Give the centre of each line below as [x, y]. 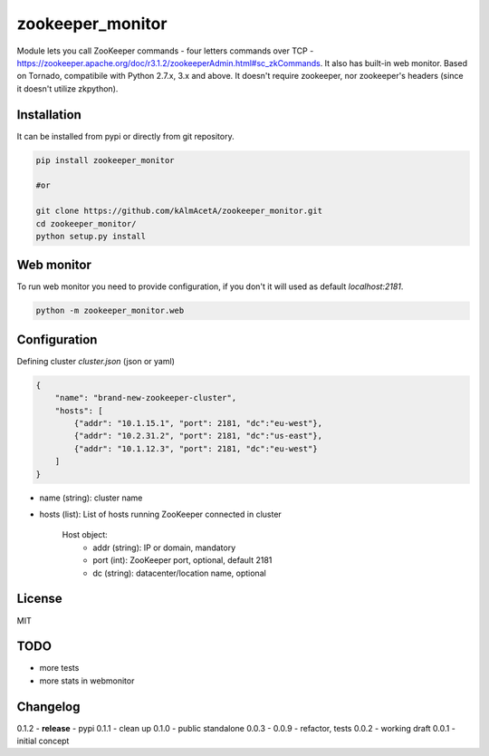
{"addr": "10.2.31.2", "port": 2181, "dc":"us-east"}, [198, 436]
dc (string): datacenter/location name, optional [179, 573]
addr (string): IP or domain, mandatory [164, 548]
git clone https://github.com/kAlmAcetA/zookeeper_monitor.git [179, 211]
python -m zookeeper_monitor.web [110, 311]
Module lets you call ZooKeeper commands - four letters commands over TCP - [165, 51]
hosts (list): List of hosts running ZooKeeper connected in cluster [161, 514]
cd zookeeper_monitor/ [86, 223]
